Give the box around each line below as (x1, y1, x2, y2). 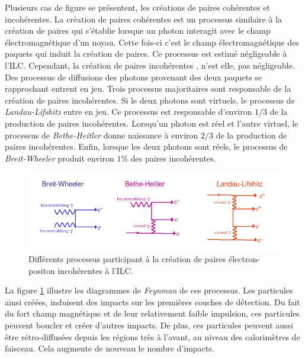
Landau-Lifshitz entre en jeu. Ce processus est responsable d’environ (5, 105, 252, 118)
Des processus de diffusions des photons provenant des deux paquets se (5, 70, 262, 83)
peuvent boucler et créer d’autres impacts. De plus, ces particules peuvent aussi (5, 319, 294, 331)
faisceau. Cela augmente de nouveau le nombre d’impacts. (5, 342, 214, 354)
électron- (228, 253, 260, 265)
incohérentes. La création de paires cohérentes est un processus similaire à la (5, 12, 282, 25)
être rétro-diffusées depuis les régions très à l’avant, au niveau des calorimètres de (5, 330, 300, 343)
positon (28, 264, 55, 276)
